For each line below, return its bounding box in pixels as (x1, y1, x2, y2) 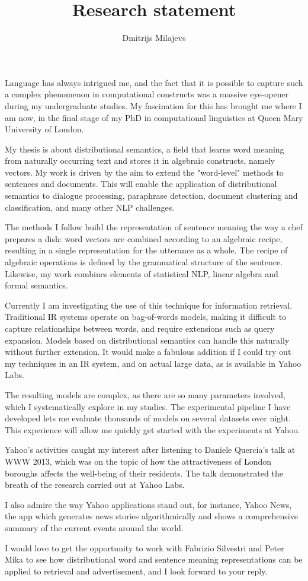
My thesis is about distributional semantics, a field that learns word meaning (5, 142, 284, 155)
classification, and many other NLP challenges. (5, 201, 175, 213)
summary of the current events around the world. (5, 521, 184, 534)
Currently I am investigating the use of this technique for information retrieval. (5, 299, 293, 311)
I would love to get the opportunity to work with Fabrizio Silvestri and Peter (5, 541, 284, 554)
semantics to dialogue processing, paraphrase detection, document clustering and (5, 189, 298, 202)
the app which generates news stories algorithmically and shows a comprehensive (5, 510, 298, 522)
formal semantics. (5, 279, 68, 291)
